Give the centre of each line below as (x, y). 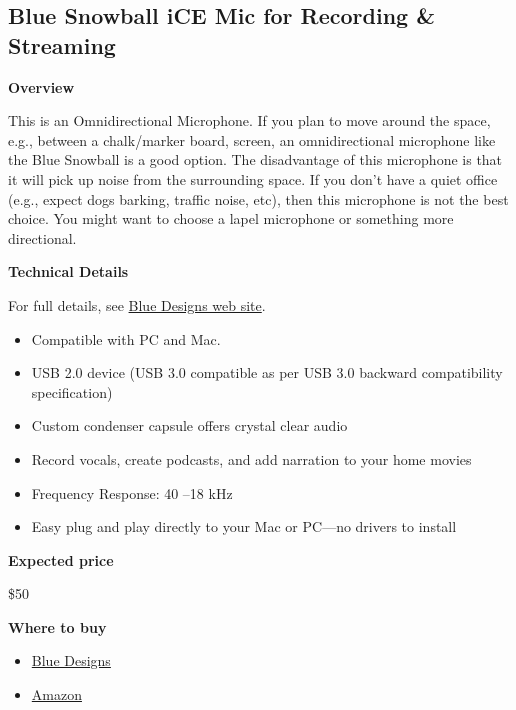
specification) (72, 391)
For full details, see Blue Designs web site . (137, 304)
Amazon (56, 694)
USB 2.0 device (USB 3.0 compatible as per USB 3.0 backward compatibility (267, 372)
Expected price (61, 559)
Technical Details (68, 271)
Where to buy (57, 626)
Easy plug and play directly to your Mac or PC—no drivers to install (244, 526)
